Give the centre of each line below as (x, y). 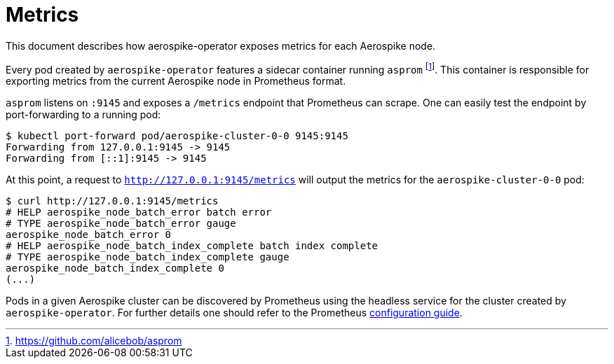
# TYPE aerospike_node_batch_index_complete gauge (148, 257)
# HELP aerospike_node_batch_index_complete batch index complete (192, 246)
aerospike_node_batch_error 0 (89, 235)
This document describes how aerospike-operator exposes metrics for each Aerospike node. (221, 45)
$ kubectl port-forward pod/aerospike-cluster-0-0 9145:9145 (177, 136)
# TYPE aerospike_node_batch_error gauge (121, 224)
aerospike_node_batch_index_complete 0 (115, 268)
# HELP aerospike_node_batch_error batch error (139, 212)
